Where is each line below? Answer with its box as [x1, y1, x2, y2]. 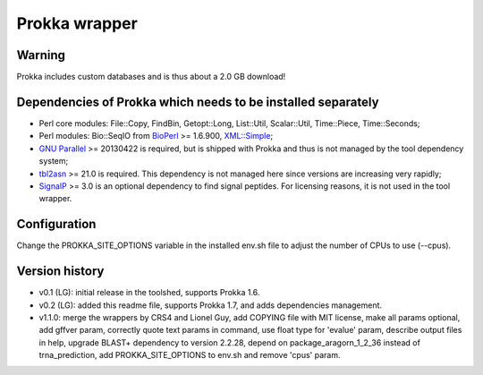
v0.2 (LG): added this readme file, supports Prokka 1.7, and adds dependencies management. [38, 300, 383, 311]
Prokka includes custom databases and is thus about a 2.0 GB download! [16, 72, 286, 82]
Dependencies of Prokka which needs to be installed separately [16, 94, 379, 109]
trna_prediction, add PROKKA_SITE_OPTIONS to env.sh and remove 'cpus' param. [38, 350, 341, 361]
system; [38, 156, 69, 166]
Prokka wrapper [16, 13, 138, 33]
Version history [16, 264, 105, 279]
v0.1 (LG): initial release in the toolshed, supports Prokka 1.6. [38, 287, 260, 298]
